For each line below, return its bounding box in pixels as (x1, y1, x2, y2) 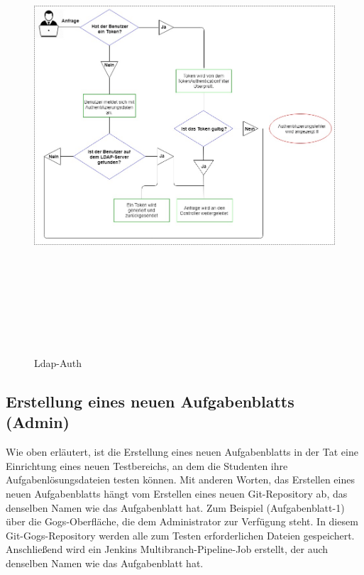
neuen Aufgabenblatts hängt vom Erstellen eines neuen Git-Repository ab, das (6, 486, 348, 501)
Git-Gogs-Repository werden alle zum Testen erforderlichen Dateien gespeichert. (6, 527, 355, 542)
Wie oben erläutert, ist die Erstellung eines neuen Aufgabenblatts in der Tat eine (6, 444, 358, 459)
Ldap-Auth (34, 356, 82, 371)
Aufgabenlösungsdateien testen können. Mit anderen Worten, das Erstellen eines (6, 472, 355, 487)
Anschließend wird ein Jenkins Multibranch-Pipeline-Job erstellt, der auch (6, 542, 329, 557)
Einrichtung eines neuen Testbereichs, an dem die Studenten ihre (6, 458, 288, 473)
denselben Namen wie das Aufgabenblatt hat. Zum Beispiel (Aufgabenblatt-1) (6, 500, 345, 515)
